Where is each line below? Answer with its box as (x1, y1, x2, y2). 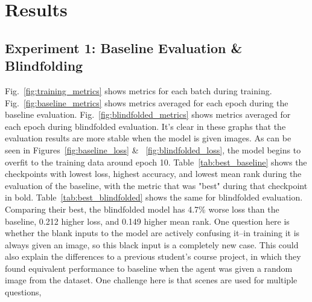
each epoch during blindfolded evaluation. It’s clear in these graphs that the (5, 120, 286, 132)
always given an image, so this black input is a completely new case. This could (5, 238, 299, 251)
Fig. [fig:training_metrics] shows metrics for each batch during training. (5, 84, 272, 97)
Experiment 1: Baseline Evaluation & (5, 38, 243, 57)
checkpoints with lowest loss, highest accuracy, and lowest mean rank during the (5, 167, 302, 180)
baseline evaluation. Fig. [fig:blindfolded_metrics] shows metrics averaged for (5, 108, 291, 121)
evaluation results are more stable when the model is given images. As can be (5, 132, 291, 144)
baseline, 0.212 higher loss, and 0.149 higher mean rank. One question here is (5, 214, 290, 227)
